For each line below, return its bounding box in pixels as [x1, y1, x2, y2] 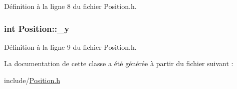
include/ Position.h [4, 75, 60, 85]
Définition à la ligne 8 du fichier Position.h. [4, 1, 137, 11]
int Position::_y [4, 22, 70, 34]
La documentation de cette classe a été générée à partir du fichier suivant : [4, 58, 233, 69]
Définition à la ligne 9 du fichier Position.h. [4, 41, 137, 52]
